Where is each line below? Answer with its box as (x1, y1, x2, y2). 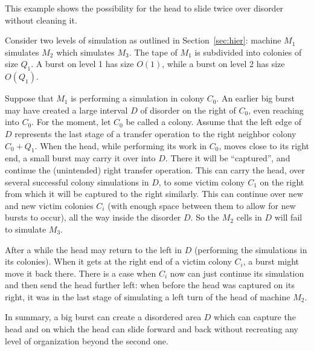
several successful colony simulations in (5, 175, 149, 188)
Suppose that (5, 92, 54, 105)
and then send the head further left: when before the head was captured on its (5, 279, 295, 291)
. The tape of (129, 45, 178, 58)
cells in (236, 211, 262, 224)
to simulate (5, 222, 46, 235)
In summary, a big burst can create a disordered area (5, 311, 202, 323)
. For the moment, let (31, 115, 111, 128)
